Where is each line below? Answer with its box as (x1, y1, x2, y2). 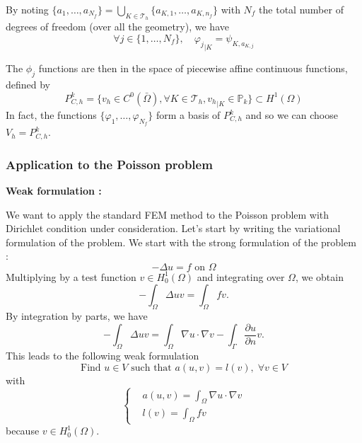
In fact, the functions (6, 108, 97, 122)
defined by (6, 77, 51, 92)
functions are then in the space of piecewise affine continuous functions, (38, 61, 348, 76)
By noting (6, 2, 49, 16)
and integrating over (197, 269, 285, 284)
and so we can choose (245, 108, 338, 122)
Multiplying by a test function (6, 269, 136, 284)
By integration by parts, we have (6, 309, 148, 323)
